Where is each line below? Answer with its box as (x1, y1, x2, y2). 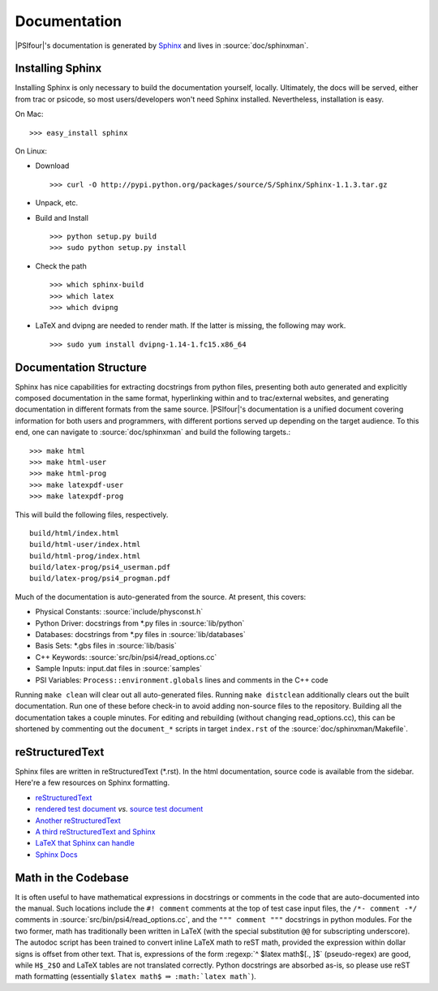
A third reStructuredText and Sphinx (35, 827, 156, 837)
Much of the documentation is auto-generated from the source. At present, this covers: (15, 592, 307, 601)
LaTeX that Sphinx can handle (35, 838, 135, 848)
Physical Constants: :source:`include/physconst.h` (35, 607, 204, 617)
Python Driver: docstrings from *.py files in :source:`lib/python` (35, 618, 245, 628)
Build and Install (35, 213, 89, 222)
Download (35, 161, 70, 170)
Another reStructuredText (35, 816, 121, 825)
